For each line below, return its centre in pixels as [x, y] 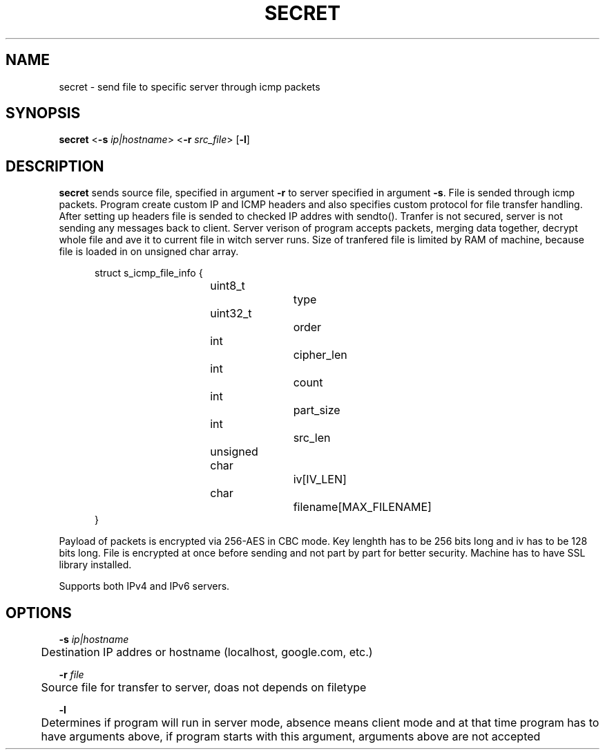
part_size [317, 410]
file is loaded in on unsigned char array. [149, 252]
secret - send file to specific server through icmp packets [190, 86]
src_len [312, 438]
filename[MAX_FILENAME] [362, 507]
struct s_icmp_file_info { [149, 273]
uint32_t [231, 314]
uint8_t [228, 286]
